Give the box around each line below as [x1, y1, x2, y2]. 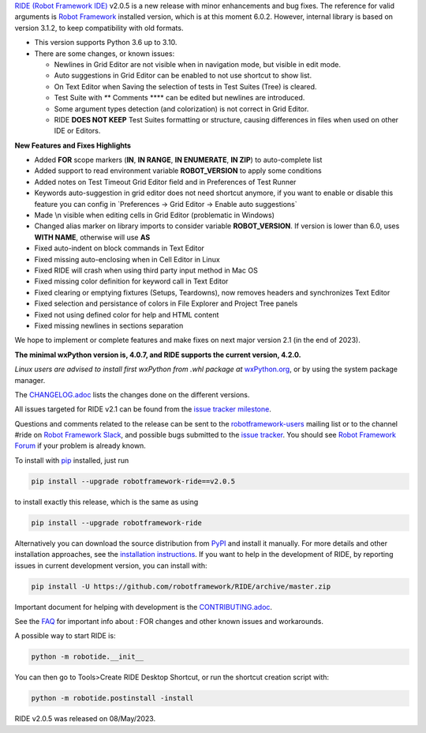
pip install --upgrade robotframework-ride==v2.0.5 [31, 476, 236, 486]
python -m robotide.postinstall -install [31, 694, 194, 703]
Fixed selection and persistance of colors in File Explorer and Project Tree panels [34, 299, 298, 308]
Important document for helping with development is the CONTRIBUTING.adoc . [14, 602, 272, 611]
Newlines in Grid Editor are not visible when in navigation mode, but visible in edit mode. [54, 59, 341, 69]
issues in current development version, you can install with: [14, 561, 207, 570]
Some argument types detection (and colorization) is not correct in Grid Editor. [54, 103, 309, 114]
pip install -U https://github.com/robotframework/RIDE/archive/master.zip [31, 581, 331, 591]
